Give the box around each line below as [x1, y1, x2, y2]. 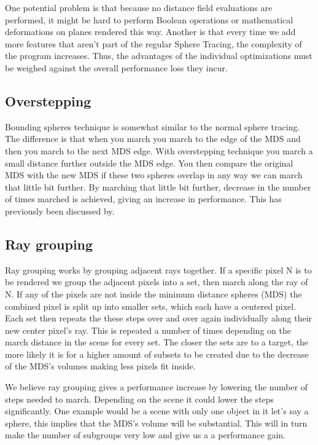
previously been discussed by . [5, 204, 115, 217]
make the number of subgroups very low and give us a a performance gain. [5, 428, 285, 441]
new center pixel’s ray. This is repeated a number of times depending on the [5, 323, 291, 336]
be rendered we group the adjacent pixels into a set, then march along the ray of [5, 275, 308, 288]
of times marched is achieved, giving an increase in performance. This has [5, 192, 282, 205]
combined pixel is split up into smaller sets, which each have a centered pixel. [5, 299, 297, 312]
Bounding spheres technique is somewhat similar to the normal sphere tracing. [5, 120, 300, 133]
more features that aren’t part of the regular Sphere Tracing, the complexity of [5, 37, 302, 50]
